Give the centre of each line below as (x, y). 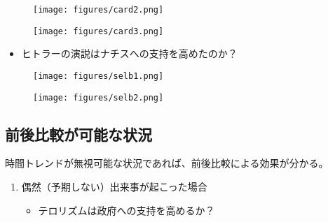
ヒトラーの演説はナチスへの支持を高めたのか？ (129, 53)
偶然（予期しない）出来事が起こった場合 (114, 187)
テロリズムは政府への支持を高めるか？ (127, 210)
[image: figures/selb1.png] (98, 76)
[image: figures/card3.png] (98, 31)
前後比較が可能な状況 (78, 134)
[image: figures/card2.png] (98, 10)
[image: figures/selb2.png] (98, 97)
